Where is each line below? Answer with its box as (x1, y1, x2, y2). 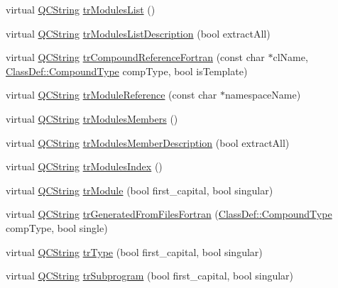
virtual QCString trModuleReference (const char (6, 87, 217, 102)
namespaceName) (224, 87, 301, 102)
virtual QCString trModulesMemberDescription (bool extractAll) (6, 135, 290, 150)
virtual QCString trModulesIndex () (6, 159, 163, 174)
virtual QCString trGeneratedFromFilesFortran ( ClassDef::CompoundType (6, 206, 332, 221)
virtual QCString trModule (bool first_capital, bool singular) (6, 182, 273, 197)
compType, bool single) (6, 220, 108, 235)
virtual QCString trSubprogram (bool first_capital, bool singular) (6, 268, 294, 283)
